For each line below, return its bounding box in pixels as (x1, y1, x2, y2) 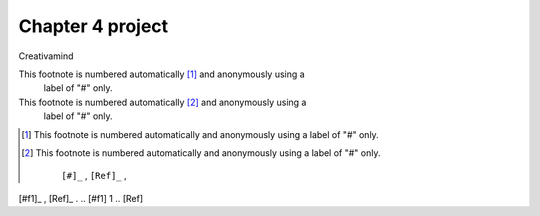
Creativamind (18, 50, 74, 62)
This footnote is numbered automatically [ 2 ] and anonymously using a (18, 96, 307, 108)
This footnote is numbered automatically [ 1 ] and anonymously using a (18, 68, 305, 80)
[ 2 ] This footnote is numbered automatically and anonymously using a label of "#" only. (21, 146, 381, 159)
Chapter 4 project (18, 15, 169, 37)
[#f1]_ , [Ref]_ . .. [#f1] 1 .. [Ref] (18, 192, 144, 204)
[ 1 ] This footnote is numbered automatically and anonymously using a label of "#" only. (21, 128, 379, 140)
